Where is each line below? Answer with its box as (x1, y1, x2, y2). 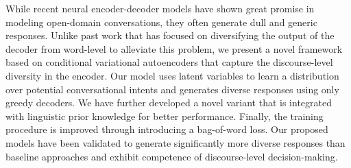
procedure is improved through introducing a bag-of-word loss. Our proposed (5, 122, 328, 136)
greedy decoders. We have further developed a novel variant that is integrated (5, 95, 332, 110)
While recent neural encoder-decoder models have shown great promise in (5, 1, 315, 15)
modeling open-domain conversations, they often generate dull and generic (5, 14, 317, 29)
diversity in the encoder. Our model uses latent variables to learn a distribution (5, 68, 339, 82)
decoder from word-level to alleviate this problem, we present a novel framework (5, 41, 343, 56)
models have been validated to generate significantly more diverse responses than (5, 135, 346, 149)
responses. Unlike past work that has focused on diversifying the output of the (5, 28, 335, 43)
